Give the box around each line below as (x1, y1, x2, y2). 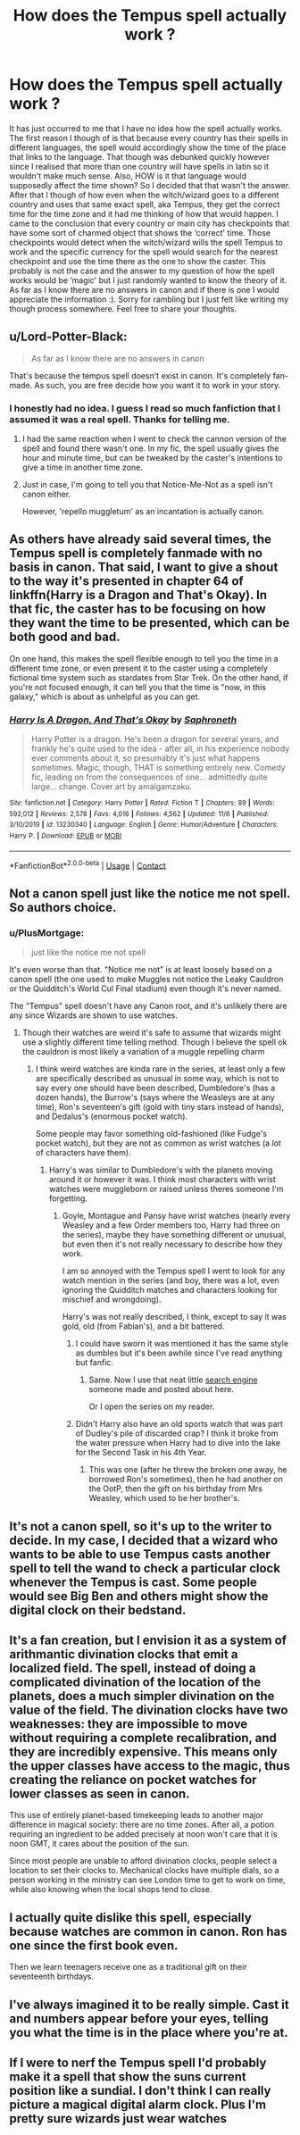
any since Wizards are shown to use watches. (9, 1010, 179, 1021)
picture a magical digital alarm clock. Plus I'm (9, 2097, 267, 2112)
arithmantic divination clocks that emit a (9, 1647, 238, 1662)
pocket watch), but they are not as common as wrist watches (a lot (35, 1138, 281, 1148)
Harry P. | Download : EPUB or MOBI (9, 831, 122, 840)
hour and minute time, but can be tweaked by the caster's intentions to (21, 453, 283, 463)
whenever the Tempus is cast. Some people (9, 1574, 257, 1589)
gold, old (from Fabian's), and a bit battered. (62, 1321, 225, 1331)
